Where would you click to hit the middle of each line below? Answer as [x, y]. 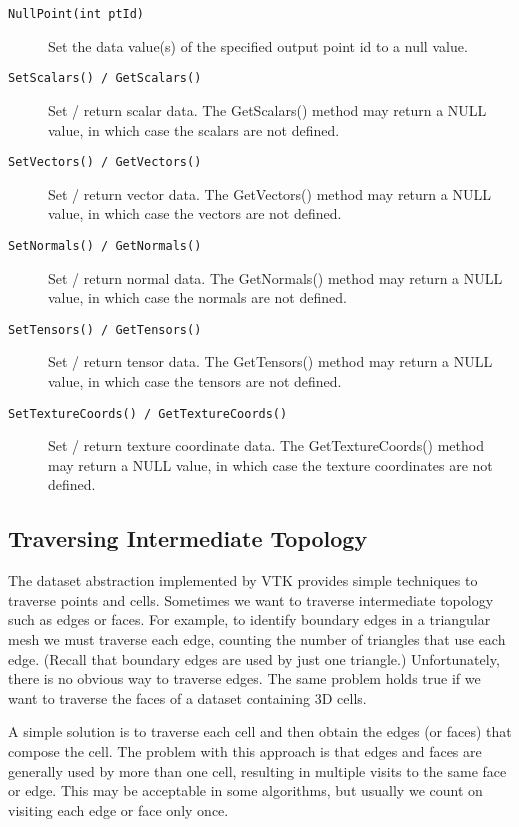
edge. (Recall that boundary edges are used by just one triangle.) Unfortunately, [254, 658]
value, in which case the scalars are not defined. [194, 129]
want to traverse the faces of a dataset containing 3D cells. [187, 697]
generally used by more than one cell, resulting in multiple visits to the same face [257, 770]
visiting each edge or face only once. [118, 809]
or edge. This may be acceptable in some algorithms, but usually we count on [245, 790]
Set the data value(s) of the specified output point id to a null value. [258, 45]
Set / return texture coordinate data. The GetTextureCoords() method [266, 445]
